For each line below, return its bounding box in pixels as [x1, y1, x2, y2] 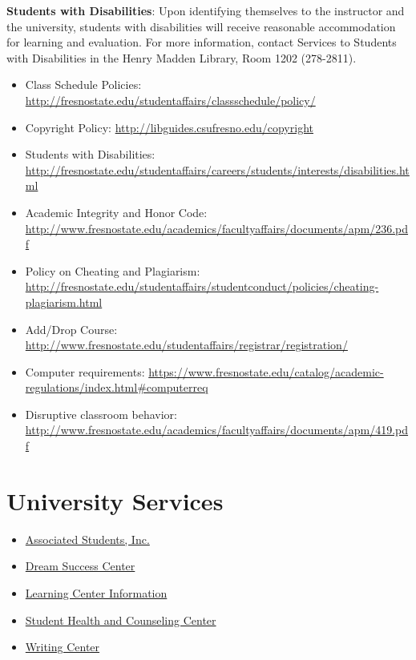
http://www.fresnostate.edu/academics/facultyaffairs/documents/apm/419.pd [25, 421, 409, 438]
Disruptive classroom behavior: [25, 405, 177, 422]
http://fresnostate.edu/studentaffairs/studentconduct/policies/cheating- [25, 278, 379, 295]
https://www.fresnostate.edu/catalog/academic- [148, 363, 384, 380]
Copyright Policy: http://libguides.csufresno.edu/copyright [25, 119, 313, 135]
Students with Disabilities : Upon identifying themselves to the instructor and [6, 2, 405, 18]
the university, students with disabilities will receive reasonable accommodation [6, 18, 396, 34]
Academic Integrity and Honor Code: [25, 203, 208, 220]
